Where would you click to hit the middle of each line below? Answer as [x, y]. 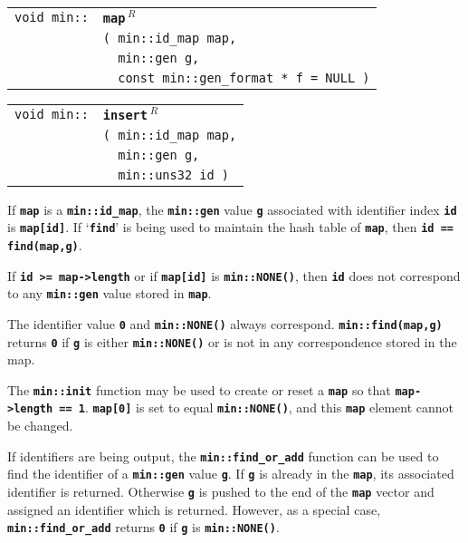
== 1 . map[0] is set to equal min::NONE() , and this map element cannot [256, 407]
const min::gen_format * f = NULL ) [244, 78]
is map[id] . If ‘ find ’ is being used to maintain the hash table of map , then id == [230, 227]
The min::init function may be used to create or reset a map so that [199, 389]
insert [125, 115]
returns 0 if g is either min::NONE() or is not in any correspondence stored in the [232, 341]
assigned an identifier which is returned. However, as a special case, [194, 509]
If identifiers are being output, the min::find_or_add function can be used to [223, 456]
